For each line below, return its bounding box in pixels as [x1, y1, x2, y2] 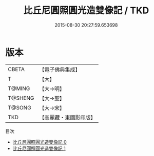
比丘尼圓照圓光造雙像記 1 [12, 145, 66, 151]
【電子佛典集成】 [39, 66, 81, 73]
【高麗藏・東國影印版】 [39, 114, 96, 121]
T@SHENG [8, 94, 34, 101]
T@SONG [8, 104, 32, 111]
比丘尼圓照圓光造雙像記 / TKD [23, 5, 149, 16]
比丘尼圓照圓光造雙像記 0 [12, 139, 67, 145]
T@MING [8, 85, 30, 92]
